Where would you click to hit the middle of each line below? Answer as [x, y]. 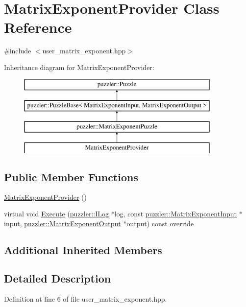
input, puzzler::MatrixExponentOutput [62, 223]
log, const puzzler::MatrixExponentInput [175, 214]
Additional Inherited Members [83, 249]
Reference [38, 27]
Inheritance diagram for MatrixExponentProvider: [79, 67]
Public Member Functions [71, 177]
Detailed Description [58, 278]
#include [18, 51]
